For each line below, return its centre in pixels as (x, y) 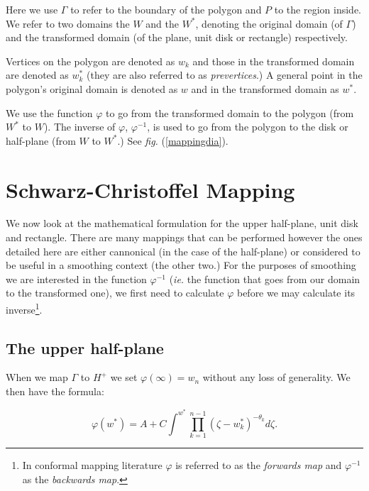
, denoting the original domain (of (269, 23)
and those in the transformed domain (274, 61)
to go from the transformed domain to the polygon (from (230, 112)
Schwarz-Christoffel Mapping (150, 189)
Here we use (32, 9)
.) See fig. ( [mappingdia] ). (173, 140)
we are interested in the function (76, 278)
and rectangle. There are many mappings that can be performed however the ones (184, 237)
